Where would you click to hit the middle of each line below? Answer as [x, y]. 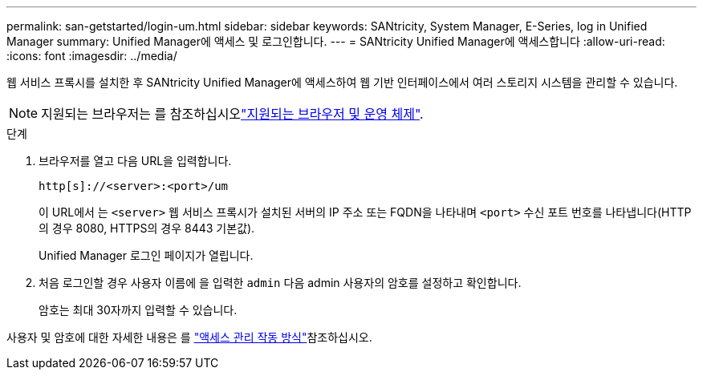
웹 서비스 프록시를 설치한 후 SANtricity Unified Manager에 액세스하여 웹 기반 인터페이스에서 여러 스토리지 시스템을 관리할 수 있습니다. [342, 82]
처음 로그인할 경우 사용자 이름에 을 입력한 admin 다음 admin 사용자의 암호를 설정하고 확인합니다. [280, 283]
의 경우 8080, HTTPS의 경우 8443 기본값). [147, 228]
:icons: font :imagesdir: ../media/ [92, 56]
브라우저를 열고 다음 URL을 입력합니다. [135, 161]
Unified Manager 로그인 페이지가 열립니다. [146, 255]
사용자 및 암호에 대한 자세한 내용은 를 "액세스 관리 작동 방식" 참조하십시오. [189, 337]
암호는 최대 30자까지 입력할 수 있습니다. [138, 310]
